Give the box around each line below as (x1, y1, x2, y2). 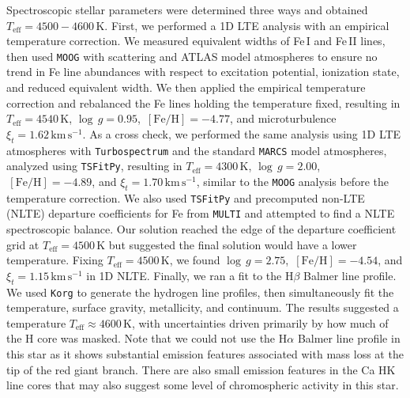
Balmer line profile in (297, 330, 401, 347)
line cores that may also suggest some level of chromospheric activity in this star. (6, 377, 399, 393)
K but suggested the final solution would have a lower (96, 236, 357, 252)
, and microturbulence (229, 110, 337, 127)
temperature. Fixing (6, 252, 103, 268)
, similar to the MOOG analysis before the (196, 172, 389, 189)
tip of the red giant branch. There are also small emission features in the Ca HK (6, 361, 396, 377)
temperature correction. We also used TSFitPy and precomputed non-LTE (6, 189, 365, 206)
